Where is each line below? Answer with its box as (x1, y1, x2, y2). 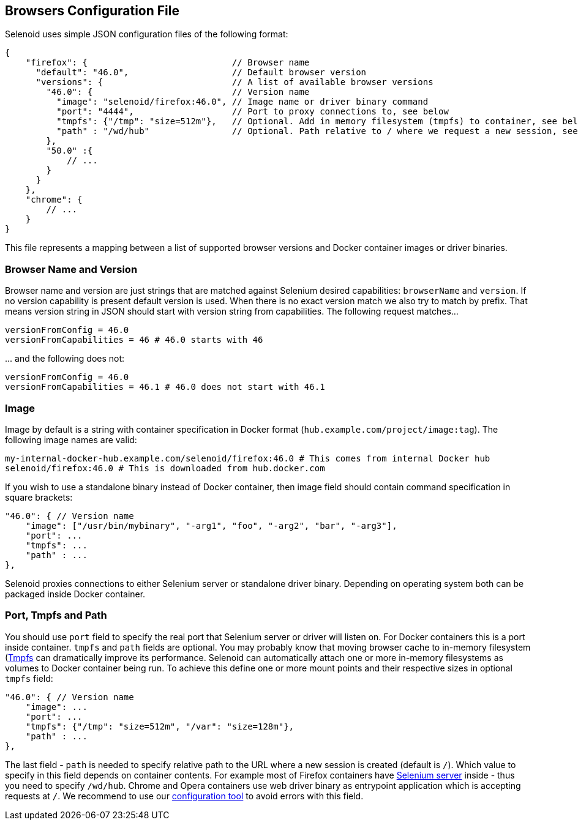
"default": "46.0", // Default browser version (36, 67, 367, 78)
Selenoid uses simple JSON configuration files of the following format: (5, 29, 288, 40)
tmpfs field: (5, 673, 53, 684)
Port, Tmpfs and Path (5, 609, 107, 622)
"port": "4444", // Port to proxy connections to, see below (56, 106, 449, 117)
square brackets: (5, 491, 73, 502)
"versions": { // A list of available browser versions (36, 77, 433, 88)
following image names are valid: (5, 434, 137, 445)
